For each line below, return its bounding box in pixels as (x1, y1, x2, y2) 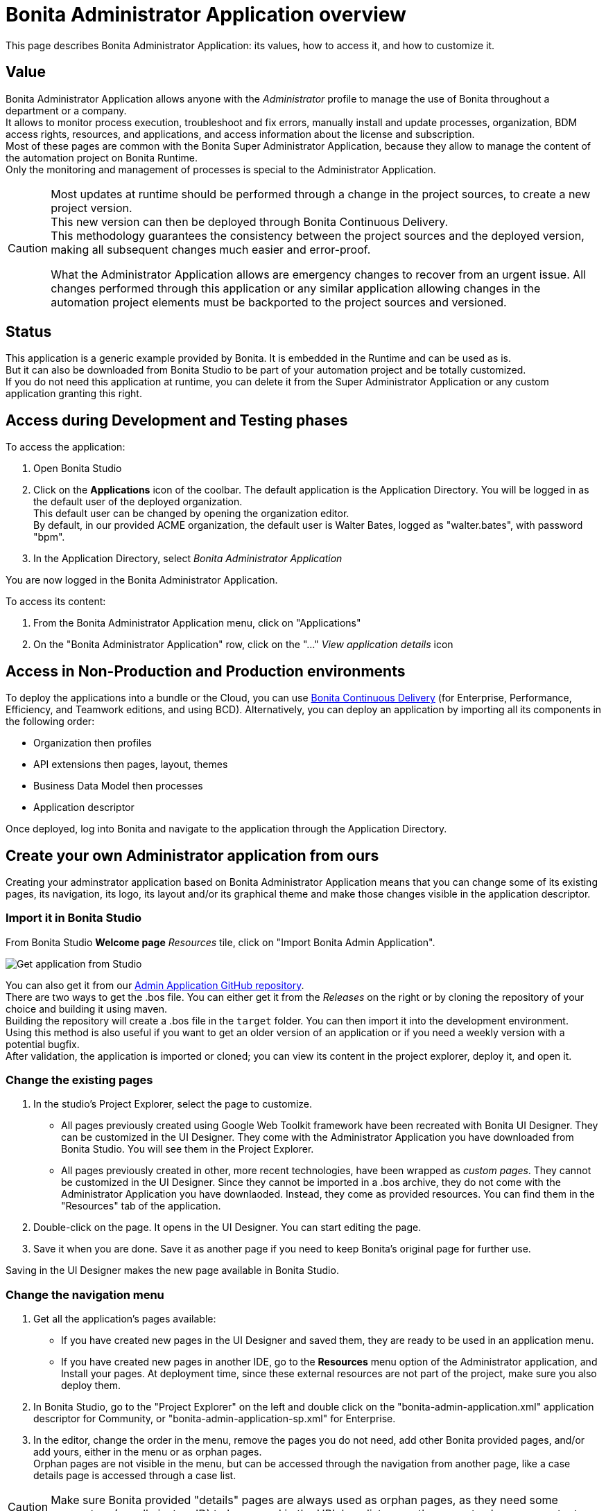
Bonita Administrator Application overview (6, 3, 406, 26)
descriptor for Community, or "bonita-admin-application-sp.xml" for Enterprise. (33, 1413, 396, 1425)
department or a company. (6, 104, 127, 116)
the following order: (6, 715, 95, 728)
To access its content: (6, 595, 106, 608)
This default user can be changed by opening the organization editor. (33, 507, 349, 520)
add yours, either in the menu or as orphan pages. (33, 1446, 262, 1458)
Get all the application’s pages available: (33, 1313, 216, 1325)
